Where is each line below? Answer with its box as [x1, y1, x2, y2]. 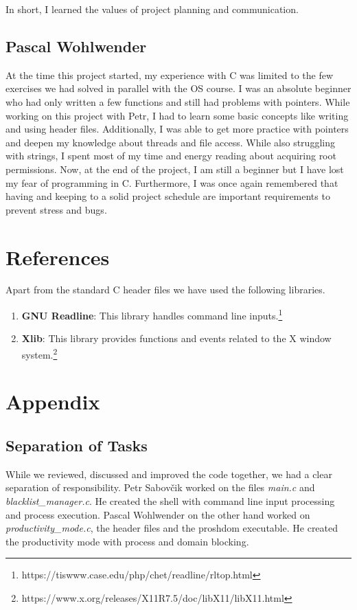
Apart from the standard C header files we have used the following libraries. [5, 282, 325, 297]
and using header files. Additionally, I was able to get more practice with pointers [5, 122, 349, 136]
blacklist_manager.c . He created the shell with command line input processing [5, 493, 335, 508]
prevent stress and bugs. [5, 202, 107, 216]
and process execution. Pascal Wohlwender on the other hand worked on [5, 507, 310, 521]
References [5, 242, 110, 271]
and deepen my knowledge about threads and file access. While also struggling [5, 135, 335, 149]
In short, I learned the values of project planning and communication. [5, 2, 299, 16]
